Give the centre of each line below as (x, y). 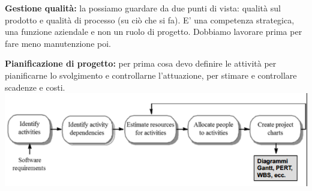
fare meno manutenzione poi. (58, 43)
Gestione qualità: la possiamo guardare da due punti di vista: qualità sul (143, 8)
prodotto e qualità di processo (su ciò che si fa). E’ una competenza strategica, (150, 20)
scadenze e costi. (35, 87)
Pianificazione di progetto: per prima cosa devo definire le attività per (141, 63)
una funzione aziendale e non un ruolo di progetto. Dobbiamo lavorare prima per (154, 32)
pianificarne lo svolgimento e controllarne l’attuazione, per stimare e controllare (151, 75)
